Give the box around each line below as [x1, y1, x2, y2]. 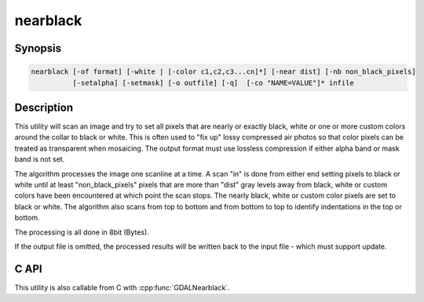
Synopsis [14, 42, 62, 55]
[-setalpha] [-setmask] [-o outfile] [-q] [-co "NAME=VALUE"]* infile [71, 78, 355, 87]
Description [14, 100, 74, 114]
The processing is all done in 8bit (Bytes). [14, 227, 149, 237]
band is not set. [14, 155, 65, 164]
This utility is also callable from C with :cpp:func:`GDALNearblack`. [14, 282, 231, 292]
